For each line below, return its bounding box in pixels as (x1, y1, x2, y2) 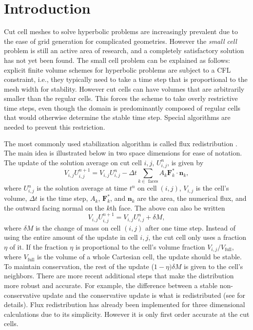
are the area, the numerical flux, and (137, 193, 247, 203)
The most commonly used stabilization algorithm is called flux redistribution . (4, 138, 237, 148)
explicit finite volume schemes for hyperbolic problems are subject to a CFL (4, 64, 231, 75)
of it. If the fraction (9, 241, 68, 252)
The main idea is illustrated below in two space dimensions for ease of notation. (4, 148, 242, 158)
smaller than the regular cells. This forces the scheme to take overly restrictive (4, 93, 238, 103)
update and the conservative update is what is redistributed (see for (42, 290, 245, 300)
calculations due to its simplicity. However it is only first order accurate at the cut (4, 309, 250, 319)
